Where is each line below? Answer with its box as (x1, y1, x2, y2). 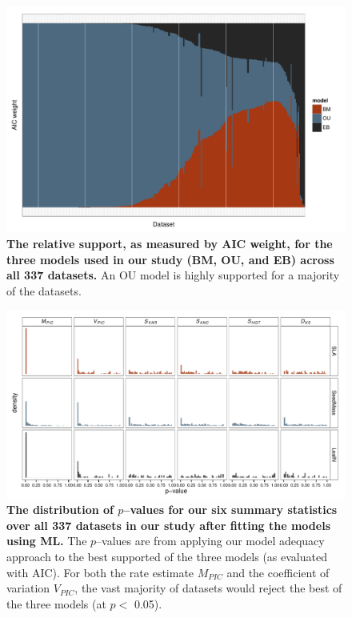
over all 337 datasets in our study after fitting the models (6, 516, 331, 533)
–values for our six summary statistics (123, 501, 338, 518)
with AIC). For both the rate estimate (6, 564, 194, 580)
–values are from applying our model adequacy (96, 532, 325, 549)
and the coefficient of (226, 564, 330, 580)
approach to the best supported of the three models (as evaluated (6, 548, 327, 564)
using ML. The (6, 532, 87, 549)
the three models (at (6, 595, 106, 612)
